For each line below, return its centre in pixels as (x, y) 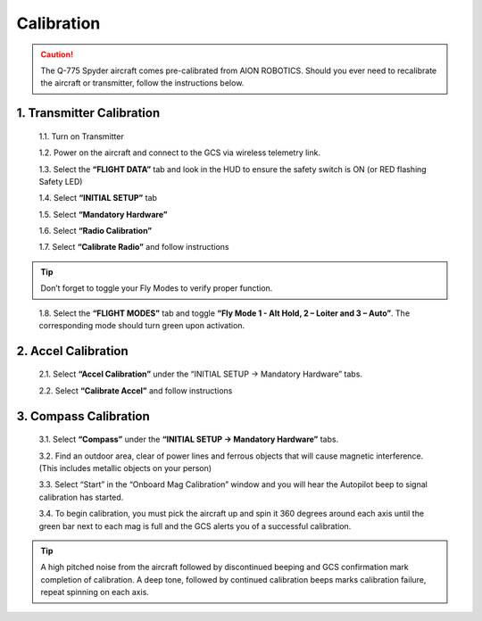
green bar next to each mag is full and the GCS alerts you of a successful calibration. (195, 526)
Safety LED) (61, 181)
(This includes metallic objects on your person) (125, 468)
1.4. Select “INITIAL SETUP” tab (98, 198)
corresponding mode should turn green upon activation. (142, 326)
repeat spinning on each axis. (95, 592)
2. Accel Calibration (72, 351)
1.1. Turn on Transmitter (81, 136)
